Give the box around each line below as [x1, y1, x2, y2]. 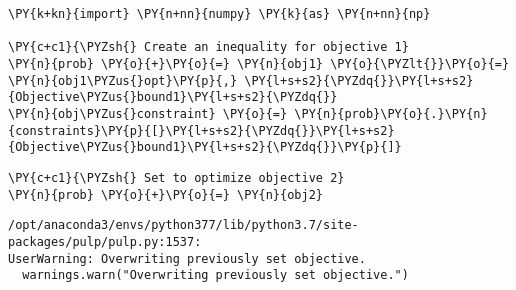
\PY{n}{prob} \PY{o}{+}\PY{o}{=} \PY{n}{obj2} [8, 187, 323, 202]
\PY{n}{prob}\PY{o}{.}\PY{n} [294, 106, 488, 121]
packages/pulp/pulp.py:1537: [8, 234, 202, 249]
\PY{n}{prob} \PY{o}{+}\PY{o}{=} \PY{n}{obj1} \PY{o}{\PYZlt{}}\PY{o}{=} [8, 56, 510, 71]
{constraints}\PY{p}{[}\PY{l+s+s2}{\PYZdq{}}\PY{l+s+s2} [8, 123, 395, 138]
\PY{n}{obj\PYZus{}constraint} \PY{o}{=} [8, 106, 288, 121]
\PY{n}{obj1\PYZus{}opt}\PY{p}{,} [8, 73, 238, 88]
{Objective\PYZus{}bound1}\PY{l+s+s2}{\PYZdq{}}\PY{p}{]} [8, 140, 402, 155]
